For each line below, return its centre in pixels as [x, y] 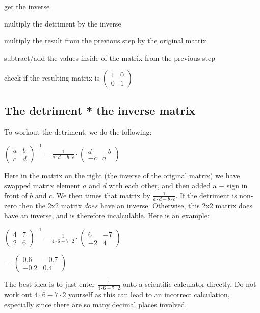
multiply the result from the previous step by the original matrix [105, 41]
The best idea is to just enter [49, 284]
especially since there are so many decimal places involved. [96, 304]
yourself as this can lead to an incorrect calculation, [149, 294]
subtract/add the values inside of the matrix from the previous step [110, 57]
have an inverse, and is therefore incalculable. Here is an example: [107, 215]
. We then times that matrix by [101, 195]
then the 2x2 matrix [50, 205]
